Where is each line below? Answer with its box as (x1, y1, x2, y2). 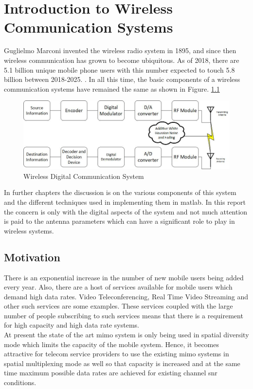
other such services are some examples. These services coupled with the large (4, 301, 233, 311)
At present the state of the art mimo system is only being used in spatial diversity (4, 330, 249, 340)
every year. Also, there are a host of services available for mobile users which (4, 282, 233, 292)
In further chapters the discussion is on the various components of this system (4, 187, 236, 197)
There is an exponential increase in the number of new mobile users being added (4, 272, 244, 282)
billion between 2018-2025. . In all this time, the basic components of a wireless (4, 74, 240, 84)
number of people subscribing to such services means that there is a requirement (4, 310, 243, 320)
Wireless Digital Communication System (23, 171, 144, 181)
